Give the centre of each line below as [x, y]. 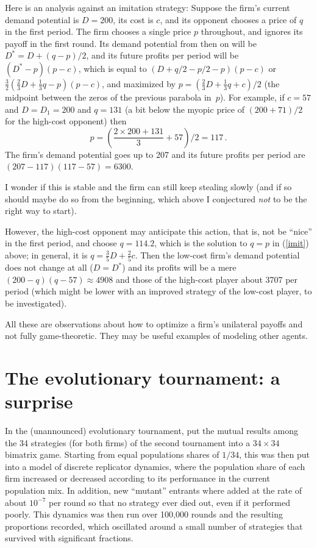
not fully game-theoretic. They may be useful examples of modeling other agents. [156, 336]
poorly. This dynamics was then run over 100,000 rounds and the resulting [144, 514]
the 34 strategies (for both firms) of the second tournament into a [128, 442]
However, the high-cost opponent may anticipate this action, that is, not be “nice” [158, 231]
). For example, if [252, 97]
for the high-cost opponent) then [66, 121]
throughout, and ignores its [252, 31]
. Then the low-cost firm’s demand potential [217, 254]
